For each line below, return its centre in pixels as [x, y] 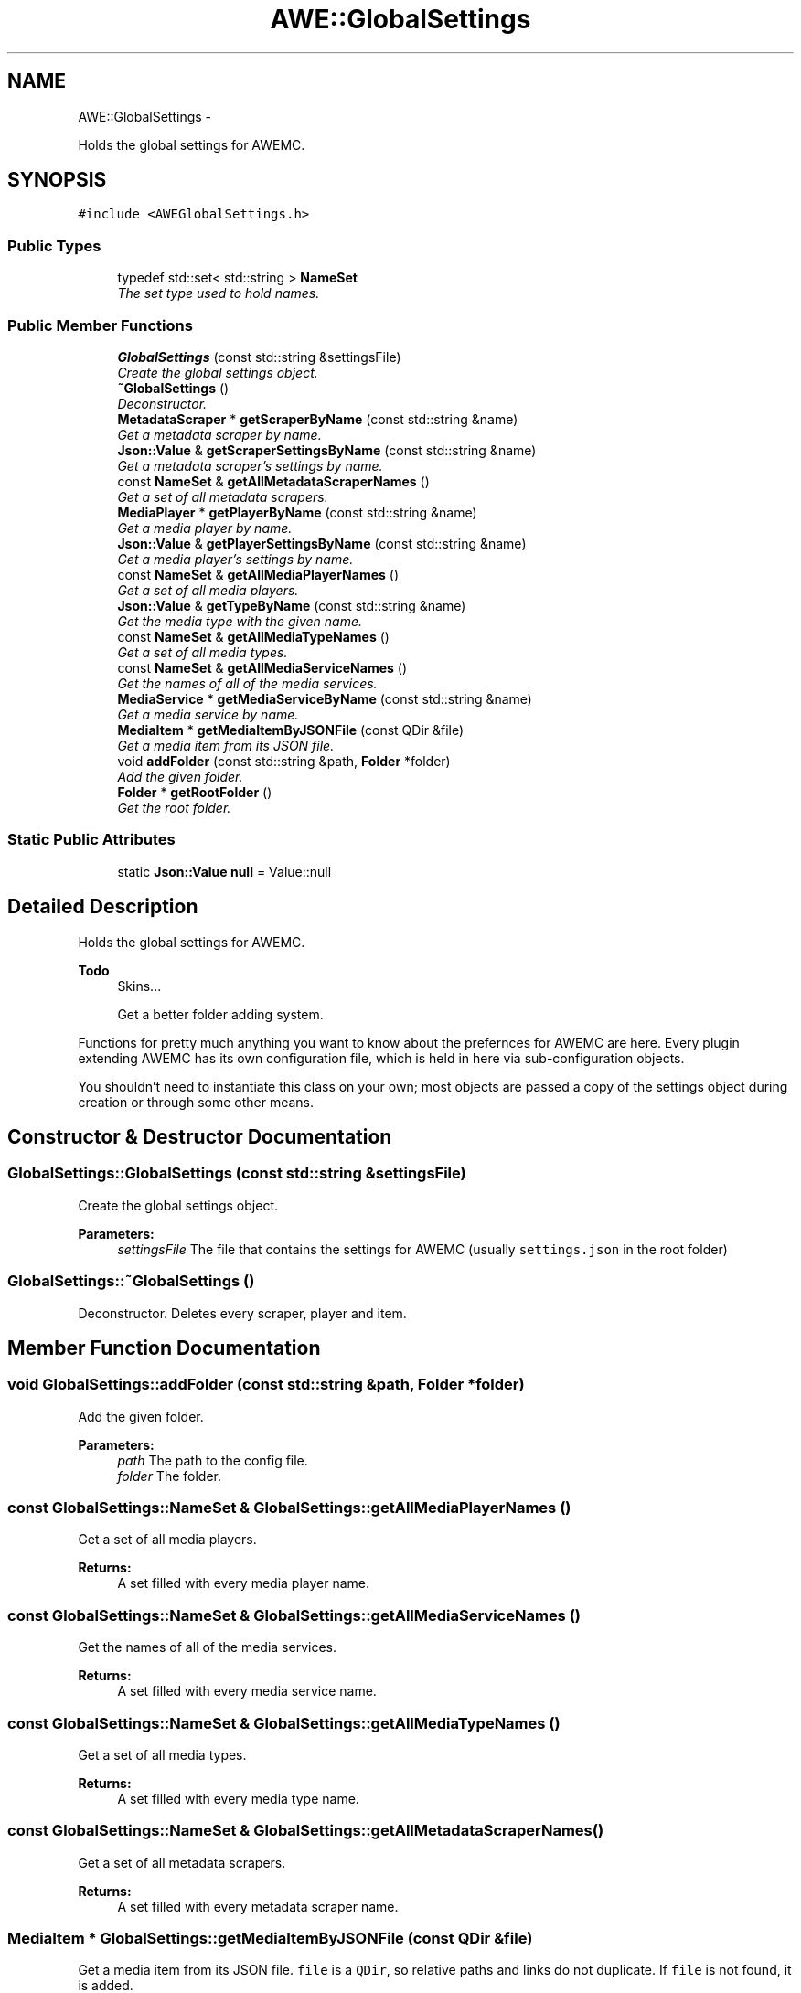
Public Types [54, 245]
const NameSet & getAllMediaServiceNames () [262, 667]
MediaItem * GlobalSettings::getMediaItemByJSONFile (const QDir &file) [270, 1939]
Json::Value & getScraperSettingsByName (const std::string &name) [327, 450]
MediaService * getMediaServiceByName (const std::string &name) [325, 698]
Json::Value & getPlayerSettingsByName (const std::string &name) [322, 543]
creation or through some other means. [196, 1102]
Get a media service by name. [208, 714]
